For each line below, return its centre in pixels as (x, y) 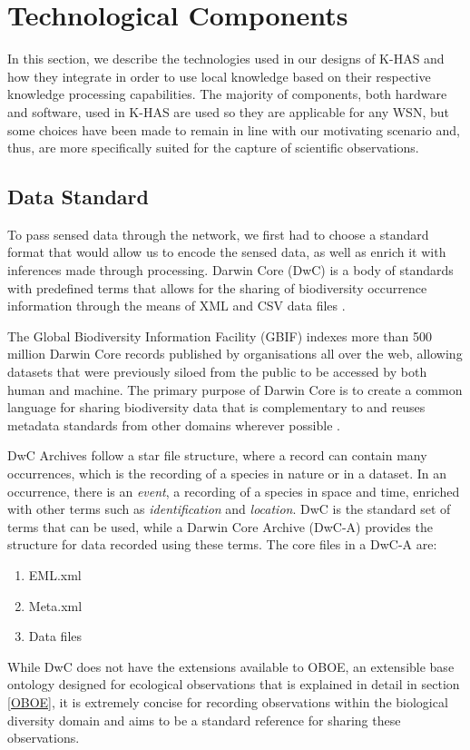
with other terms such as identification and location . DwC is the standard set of (229, 509)
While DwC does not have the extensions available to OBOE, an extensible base (231, 666)
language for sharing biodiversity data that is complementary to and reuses (216, 407)
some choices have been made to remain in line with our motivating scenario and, (234, 129)
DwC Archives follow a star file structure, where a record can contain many (217, 455)
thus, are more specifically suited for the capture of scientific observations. (213, 148)
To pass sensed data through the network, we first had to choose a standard (218, 234)
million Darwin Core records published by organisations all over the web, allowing (235, 354)
